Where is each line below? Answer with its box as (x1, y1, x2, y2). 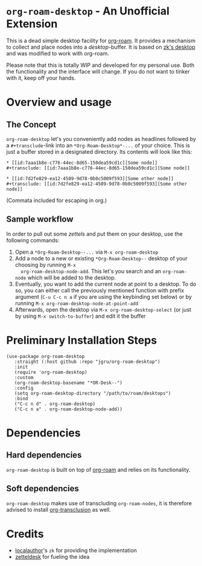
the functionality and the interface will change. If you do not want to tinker (6, 68, 190, 75)
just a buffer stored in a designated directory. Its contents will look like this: (6, 148, 192, 155)
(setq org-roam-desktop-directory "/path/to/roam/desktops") (14, 390, 171, 396)
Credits (6, 527, 44, 541)
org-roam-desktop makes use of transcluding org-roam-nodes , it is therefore (6, 499, 192, 507)
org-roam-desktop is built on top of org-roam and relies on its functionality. (6, 466, 191, 473)
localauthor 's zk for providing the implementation (14, 547, 137, 554)
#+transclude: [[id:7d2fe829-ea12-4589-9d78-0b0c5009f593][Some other (6, 181, 188, 187)
